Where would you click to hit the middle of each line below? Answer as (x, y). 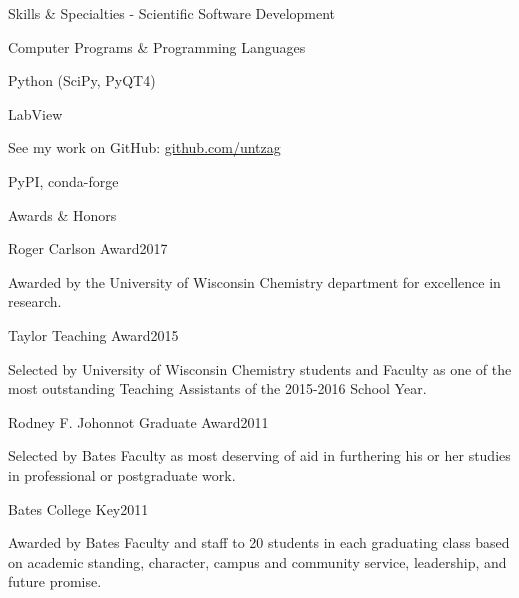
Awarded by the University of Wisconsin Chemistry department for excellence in (254, 281)
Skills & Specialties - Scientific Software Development (172, 13)
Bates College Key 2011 (78, 508)
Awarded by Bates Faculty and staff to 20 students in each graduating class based (259, 542)
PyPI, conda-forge (63, 180)
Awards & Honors (62, 214)
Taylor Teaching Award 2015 (93, 334)
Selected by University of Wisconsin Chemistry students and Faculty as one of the (260, 368)
